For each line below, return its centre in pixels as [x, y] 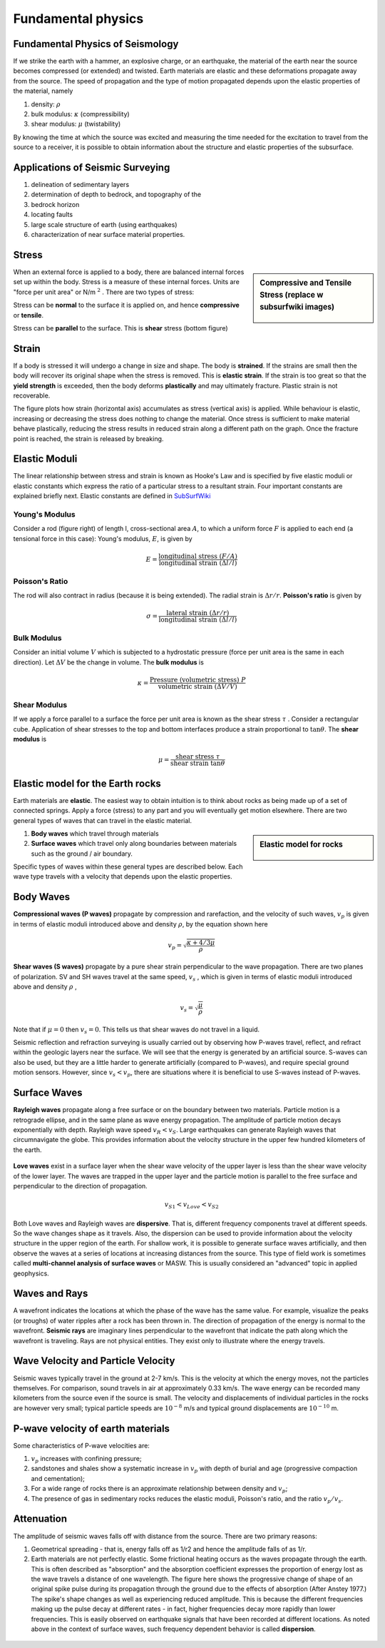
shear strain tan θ [197, 763]
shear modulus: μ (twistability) [76, 124]
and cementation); [58, 1478]
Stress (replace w [292, 295]
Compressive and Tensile [306, 283]
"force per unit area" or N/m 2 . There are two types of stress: [104, 292]
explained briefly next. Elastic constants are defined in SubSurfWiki [112, 496]
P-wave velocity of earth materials [92, 1429]
